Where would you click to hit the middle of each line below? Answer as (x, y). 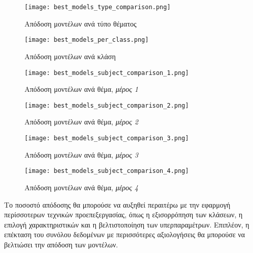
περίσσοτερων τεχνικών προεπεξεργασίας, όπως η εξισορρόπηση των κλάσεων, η (123, 214)
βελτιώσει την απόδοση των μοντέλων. (61, 244)
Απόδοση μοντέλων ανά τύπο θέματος (81, 23)
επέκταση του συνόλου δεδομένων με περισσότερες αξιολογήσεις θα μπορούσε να (125, 234)
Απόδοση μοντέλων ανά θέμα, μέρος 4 (81, 187)
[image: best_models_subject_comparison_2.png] (107, 105)
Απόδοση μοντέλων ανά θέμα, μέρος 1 (81, 89)
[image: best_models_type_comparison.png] (98, 7)
